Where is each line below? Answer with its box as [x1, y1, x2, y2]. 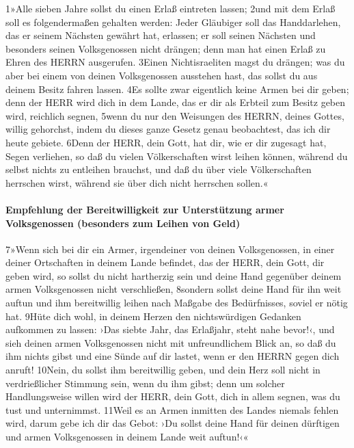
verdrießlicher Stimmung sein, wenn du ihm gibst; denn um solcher [5, 375, 285, 390]
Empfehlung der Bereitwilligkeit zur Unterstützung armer [5, 202, 284, 216]
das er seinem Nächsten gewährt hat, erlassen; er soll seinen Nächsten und [5, 28, 316, 42]
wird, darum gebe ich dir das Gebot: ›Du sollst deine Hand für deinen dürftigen [5, 416, 340, 430]
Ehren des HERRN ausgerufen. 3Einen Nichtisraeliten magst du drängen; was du [5, 55, 345, 69]
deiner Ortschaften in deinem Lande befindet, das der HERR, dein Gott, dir [5, 255, 325, 269]
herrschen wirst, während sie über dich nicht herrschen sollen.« [5, 175, 269, 189]
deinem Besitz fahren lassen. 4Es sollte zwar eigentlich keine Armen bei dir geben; [5, 81, 349, 96]
